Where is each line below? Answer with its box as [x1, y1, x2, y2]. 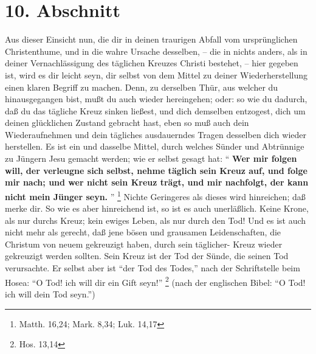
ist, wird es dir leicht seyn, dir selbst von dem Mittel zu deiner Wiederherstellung [5, 68, 308, 81]
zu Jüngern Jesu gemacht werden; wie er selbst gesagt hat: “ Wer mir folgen [5, 152, 297, 165]
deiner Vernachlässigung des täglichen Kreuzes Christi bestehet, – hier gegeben [5, 57, 298, 69]
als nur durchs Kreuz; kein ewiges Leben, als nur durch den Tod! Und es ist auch [5, 213, 306, 226]
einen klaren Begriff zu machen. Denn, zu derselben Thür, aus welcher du [5, 80, 278, 93]
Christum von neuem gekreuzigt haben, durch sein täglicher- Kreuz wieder [5, 237, 283, 250]
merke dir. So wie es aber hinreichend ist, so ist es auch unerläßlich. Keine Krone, [5, 202, 309, 215]
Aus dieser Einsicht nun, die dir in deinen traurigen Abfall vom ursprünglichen [5, 33, 298, 46]
